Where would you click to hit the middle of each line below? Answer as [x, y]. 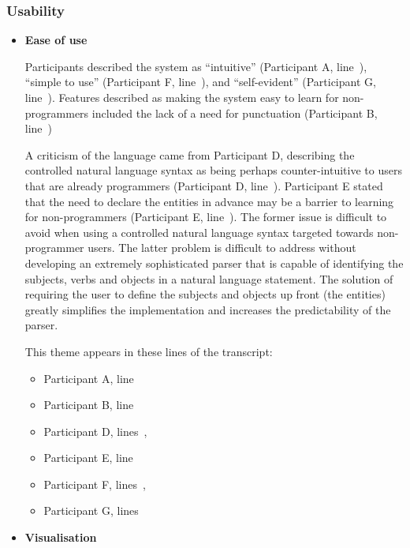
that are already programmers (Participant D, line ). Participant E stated [204, 185]
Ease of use [56, 40]
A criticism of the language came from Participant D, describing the [190, 154]
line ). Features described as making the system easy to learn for [182, 97]
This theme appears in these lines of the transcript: [149, 351]
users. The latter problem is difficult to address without [222, 248]
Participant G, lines [91, 510]
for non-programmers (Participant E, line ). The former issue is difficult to [206, 217]
